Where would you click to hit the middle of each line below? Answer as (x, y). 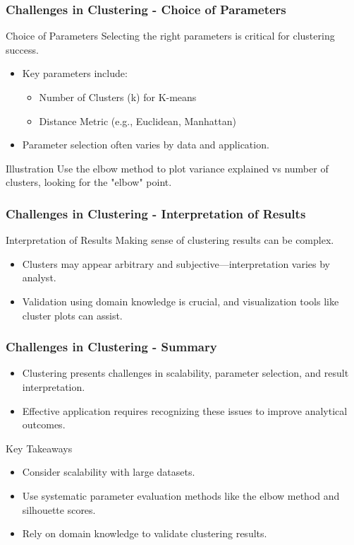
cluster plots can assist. (72, 315)
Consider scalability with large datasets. (109, 472)
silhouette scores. (59, 509)
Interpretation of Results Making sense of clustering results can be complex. (170, 240)
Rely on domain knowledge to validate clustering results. (145, 533)
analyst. (39, 277)
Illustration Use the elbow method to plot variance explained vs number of (167, 168)
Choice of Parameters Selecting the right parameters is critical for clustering (170, 36)
